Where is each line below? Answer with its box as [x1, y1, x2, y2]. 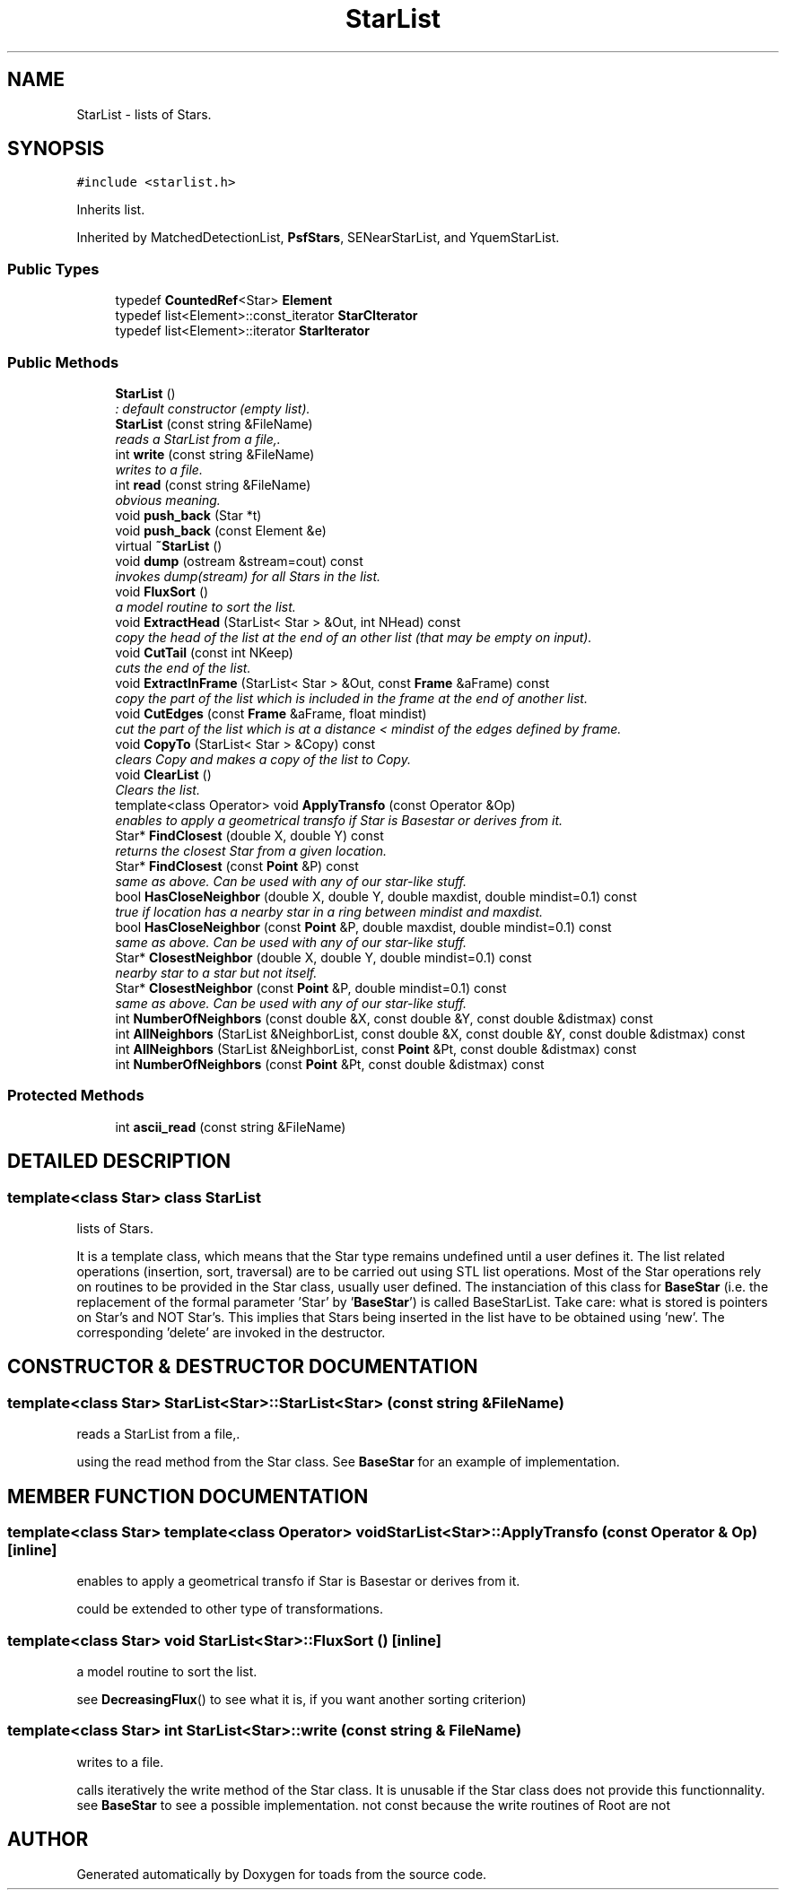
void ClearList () [115, 766, 212, 782]
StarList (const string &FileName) [115, 415, 313, 431]
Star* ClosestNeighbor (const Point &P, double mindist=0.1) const [115, 979, 507, 996]
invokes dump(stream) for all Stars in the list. [115, 568, 381, 584]
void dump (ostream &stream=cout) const [115, 553, 363, 569]
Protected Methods [7, 1086, 144, 1105]
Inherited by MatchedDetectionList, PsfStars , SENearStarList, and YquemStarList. [76, 230, 560, 246]
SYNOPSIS [7, 137, 105, 161]
